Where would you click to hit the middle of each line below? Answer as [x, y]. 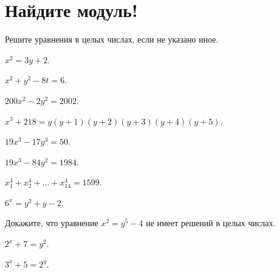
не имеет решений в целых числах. [211, 223]
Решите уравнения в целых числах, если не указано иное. [112, 39]
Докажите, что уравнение [52, 223]
